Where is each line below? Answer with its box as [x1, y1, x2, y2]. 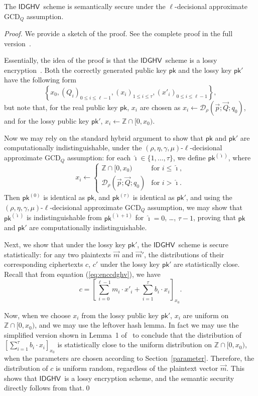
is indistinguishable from [26, 212, 102, 223]
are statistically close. [174, 259, 240, 269]
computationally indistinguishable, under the [4, 142, 142, 153]
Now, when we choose [4, 310, 71, 320]
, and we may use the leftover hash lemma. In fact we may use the [35, 320, 239, 330]
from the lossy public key [81, 310, 159, 320]
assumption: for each [67, 152, 131, 163]
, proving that [193, 212, 236, 223]
